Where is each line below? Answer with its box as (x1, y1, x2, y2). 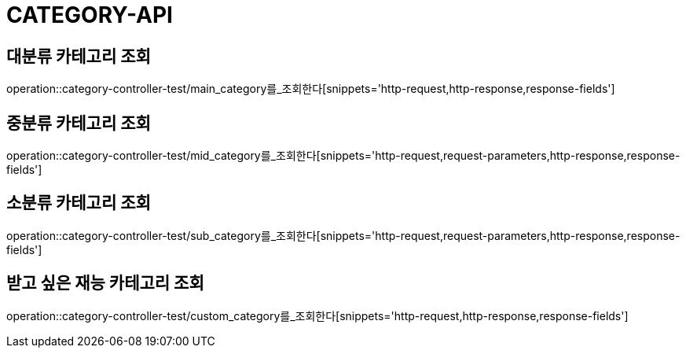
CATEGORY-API (6, 2, 173, 28)
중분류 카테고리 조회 (6, 112, 151, 133)
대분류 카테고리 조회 (6, 46, 151, 66)
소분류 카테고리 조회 (6, 193, 151, 213)
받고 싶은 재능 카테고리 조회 (6, 273, 204, 293)
